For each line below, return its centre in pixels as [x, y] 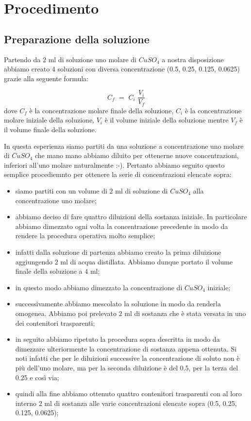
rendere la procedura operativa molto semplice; [85, 236]
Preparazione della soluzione [77, 39]
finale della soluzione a [49, 271]
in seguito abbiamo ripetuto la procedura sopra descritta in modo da [117, 339]
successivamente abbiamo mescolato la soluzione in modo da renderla [118, 304]
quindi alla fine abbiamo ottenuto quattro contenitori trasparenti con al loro [128, 394]
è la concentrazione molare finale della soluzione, [101, 110]
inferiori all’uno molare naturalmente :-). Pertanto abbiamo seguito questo [114, 165]
